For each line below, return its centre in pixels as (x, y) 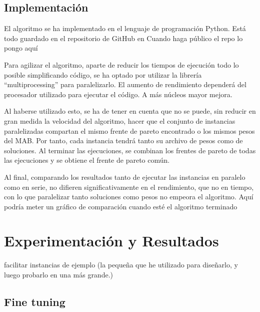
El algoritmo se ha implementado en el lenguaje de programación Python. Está (125, 28)
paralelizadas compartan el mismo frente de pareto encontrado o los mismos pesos (129, 130)
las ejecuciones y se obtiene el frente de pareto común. (87, 160)
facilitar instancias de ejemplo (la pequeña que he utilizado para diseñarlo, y (121, 265)
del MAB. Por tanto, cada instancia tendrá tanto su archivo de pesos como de (123, 140)
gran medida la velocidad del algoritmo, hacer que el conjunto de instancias (120, 120)
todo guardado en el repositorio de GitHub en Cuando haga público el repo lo (123, 38)
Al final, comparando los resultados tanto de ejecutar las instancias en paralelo (125, 177)
